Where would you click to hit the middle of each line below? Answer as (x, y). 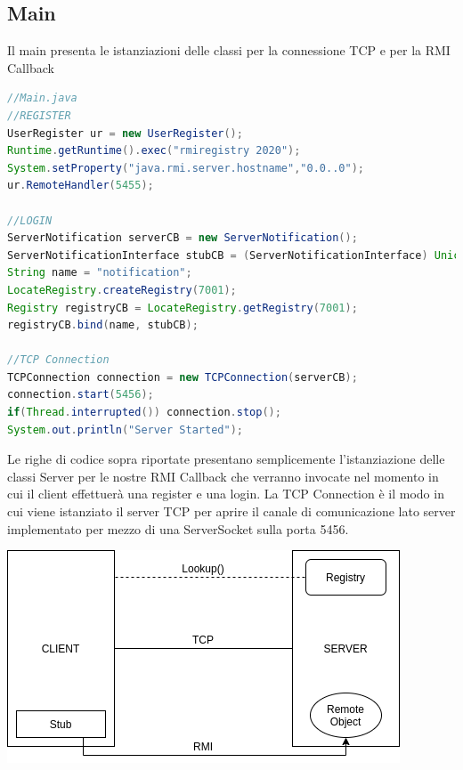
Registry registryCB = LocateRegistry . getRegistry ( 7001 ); (183, 308)
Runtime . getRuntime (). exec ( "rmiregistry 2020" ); (154, 151)
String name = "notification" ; (100, 273)
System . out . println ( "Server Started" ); (125, 430)
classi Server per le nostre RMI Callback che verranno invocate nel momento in (223, 476)
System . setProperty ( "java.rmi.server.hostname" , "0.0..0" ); (186, 168)
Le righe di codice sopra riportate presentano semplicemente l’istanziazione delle (226, 459)
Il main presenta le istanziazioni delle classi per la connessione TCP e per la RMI (229, 50)
